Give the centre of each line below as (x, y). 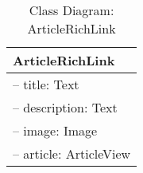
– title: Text (46, 84)
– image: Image (55, 130)
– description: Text (65, 107)
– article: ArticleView (72, 153)
